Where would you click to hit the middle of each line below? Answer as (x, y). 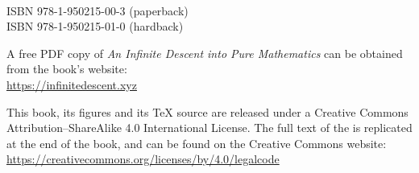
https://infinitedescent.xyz (72, 84)
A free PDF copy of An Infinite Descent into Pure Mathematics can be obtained (205, 53)
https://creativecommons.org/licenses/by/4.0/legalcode (143, 159)
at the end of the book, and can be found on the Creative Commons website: (197, 143)
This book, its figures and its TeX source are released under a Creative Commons (207, 111)
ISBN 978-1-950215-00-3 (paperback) (97, 10)
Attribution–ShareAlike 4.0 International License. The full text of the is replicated (209, 128)
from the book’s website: (67, 69)
